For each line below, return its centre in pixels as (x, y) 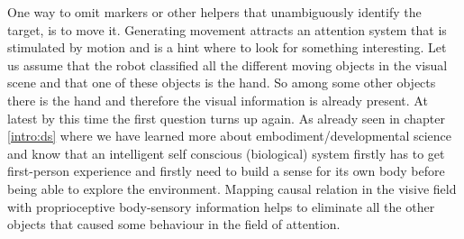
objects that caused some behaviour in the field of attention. (174, 224)
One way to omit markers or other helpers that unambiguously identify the (214, 12)
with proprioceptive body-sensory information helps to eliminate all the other (221, 206)
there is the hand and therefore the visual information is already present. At (218, 100)
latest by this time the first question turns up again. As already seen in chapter (227, 118)
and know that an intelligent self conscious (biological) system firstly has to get (226, 153)
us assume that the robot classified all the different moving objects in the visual (227, 64)
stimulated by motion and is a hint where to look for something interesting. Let (227, 47)
